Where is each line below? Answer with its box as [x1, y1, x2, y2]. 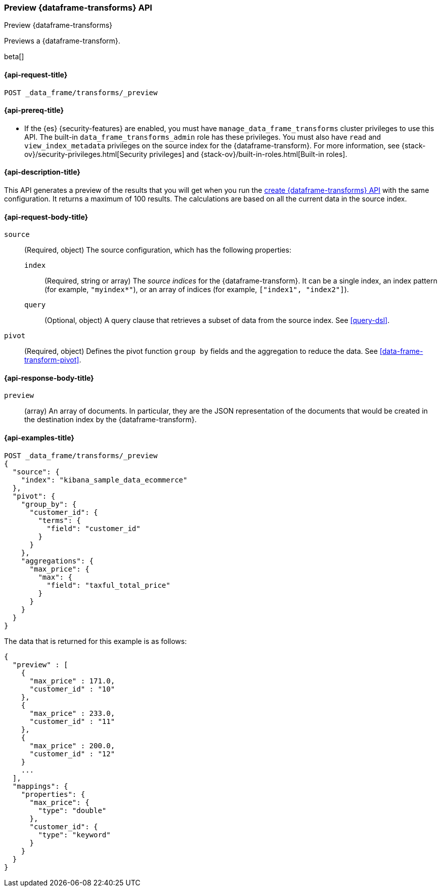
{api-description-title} [4, 168, 80, 177]
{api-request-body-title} [4, 212, 89, 221]
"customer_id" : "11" [29, 717, 115, 725]
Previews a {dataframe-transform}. [4, 36, 120, 46]
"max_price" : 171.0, [29, 676, 115, 685]
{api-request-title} [4, 70, 68, 79]
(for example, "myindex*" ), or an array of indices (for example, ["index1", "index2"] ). [45, 285, 349, 294]
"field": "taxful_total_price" [47, 581, 170, 589]
